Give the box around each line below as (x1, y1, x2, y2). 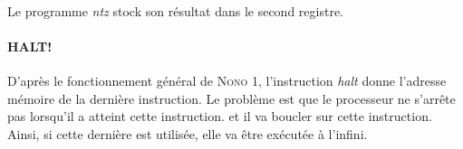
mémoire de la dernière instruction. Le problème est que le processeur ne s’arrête (7, 88, 456, 107)
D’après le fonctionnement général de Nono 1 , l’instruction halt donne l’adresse (7, 70, 447, 89)
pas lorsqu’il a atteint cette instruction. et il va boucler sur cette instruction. (7, 107, 432, 126)
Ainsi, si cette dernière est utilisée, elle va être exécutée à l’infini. (7, 124, 368, 143)
